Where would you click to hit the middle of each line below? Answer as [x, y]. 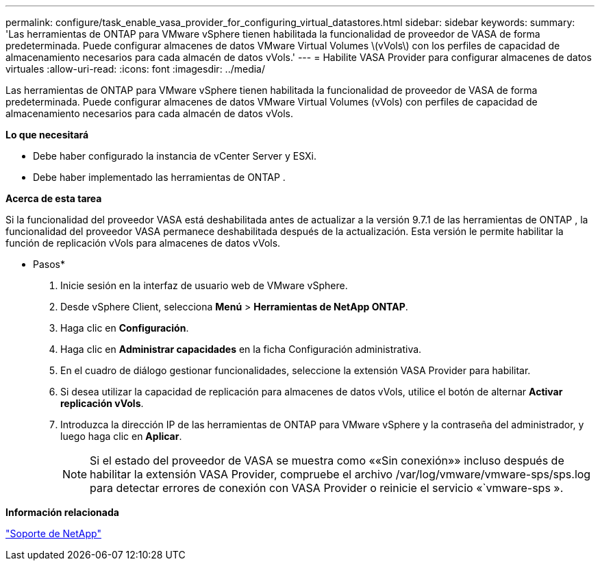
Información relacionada [62, 512]
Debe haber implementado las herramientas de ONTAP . [159, 177]
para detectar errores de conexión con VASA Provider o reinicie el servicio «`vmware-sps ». [327, 488]
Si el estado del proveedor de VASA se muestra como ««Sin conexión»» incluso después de [327, 460]
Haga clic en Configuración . [125, 328]
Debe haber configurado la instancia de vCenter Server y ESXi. [175, 156]
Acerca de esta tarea [54, 198]
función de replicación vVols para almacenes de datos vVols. [143, 243]
